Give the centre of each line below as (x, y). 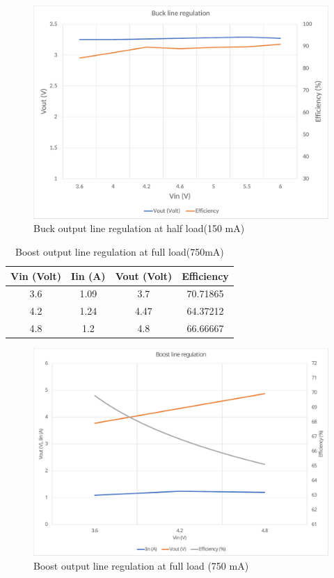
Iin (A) (88, 275)
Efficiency (205, 275)
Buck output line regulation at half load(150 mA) (139, 228)
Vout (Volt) (144, 275)
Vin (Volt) (36, 275)
